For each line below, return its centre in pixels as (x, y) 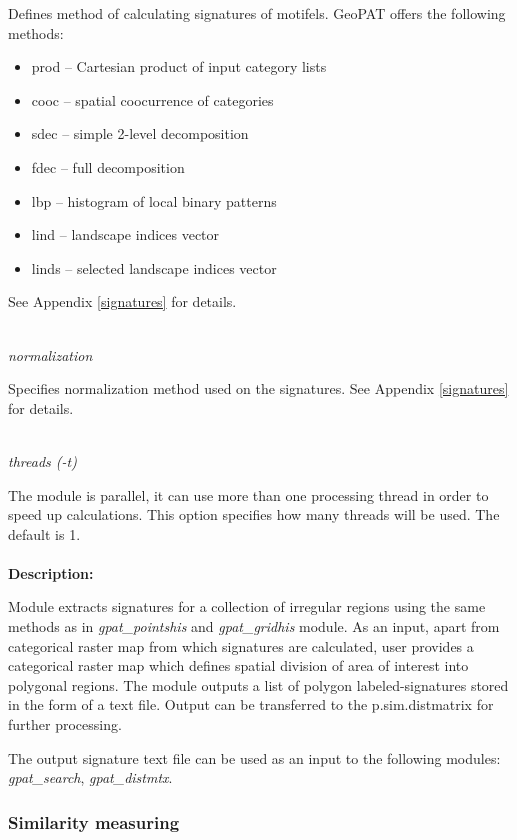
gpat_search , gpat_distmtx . (90, 777)
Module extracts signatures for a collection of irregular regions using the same (247, 606)
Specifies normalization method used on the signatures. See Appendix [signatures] (258, 388)
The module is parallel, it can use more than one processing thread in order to (248, 494)
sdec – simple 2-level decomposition (140, 133)
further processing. (65, 724)
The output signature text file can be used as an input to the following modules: (254, 757)
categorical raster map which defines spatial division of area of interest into (238, 665)
